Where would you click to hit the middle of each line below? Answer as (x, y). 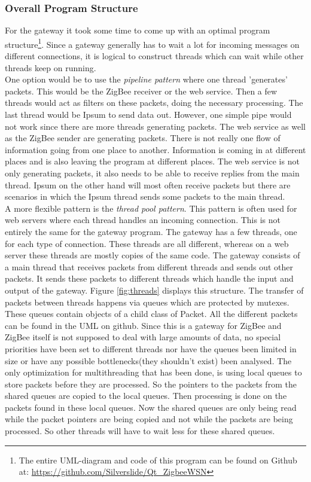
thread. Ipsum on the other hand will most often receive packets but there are (148, 184)
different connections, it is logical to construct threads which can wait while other (154, 56)
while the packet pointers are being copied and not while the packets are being (149, 419)
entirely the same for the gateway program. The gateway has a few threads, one (151, 231)
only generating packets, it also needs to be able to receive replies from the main (152, 173)
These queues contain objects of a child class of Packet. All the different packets (151, 314)
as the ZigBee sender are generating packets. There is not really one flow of (143, 138)
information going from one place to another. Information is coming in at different (155, 149)
